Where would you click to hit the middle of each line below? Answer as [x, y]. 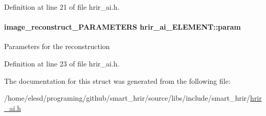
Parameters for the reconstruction [57, 46]
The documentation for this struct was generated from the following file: [117, 80]
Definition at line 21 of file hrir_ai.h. [62, 7]
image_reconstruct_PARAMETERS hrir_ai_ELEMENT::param [123, 27]
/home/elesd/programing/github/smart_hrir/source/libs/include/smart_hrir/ [127, 98]
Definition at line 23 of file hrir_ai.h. [62, 63]
